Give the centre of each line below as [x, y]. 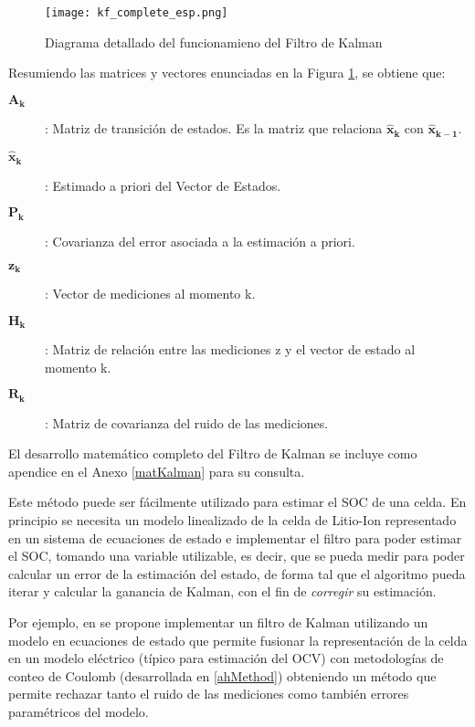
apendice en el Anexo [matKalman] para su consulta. [157, 471]
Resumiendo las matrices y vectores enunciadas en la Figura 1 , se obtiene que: [227, 73]
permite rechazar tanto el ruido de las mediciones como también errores [209, 694]
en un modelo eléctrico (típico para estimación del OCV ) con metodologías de [226, 658]
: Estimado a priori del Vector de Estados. [163, 185]
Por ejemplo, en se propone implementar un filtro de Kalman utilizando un [218, 622]
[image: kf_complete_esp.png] [137, 13]
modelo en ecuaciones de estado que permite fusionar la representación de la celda [238, 640]
